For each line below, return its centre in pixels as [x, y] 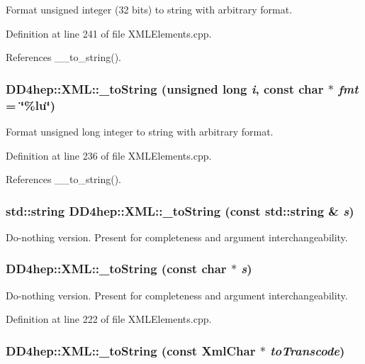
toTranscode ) [308, 350]
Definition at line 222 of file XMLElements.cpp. [109, 319]
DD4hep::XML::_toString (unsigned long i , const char [165, 88]
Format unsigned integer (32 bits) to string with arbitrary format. [149, 9]
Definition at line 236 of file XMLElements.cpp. [109, 155]
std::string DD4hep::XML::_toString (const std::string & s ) [180, 210]
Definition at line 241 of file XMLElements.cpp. [109, 33]
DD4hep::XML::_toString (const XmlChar [131, 350]
